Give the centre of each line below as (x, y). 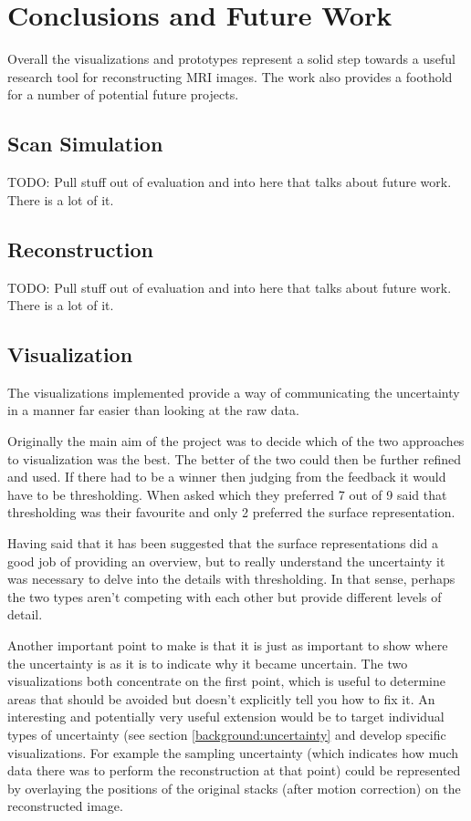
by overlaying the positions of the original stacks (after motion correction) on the (234, 788)
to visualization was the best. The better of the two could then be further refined (234, 458)
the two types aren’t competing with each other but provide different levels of (225, 596)
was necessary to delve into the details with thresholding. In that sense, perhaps (231, 579)
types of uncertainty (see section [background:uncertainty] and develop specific (227, 734)
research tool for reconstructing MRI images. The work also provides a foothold (230, 76)
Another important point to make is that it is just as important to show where (228, 645)
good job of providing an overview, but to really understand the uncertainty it (226, 561)
